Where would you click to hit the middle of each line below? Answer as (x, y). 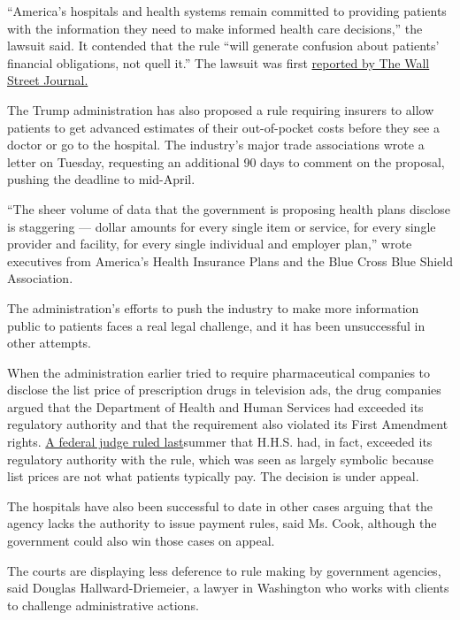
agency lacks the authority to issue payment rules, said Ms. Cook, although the (222, 523)
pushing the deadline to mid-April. (101, 179)
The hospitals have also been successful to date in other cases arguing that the (220, 505)
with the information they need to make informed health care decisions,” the (215, 28)
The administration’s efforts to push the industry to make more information (213, 307)
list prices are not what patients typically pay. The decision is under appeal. (213, 476)
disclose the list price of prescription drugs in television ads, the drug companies (224, 390)
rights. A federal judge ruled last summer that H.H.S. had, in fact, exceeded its (220, 442)
